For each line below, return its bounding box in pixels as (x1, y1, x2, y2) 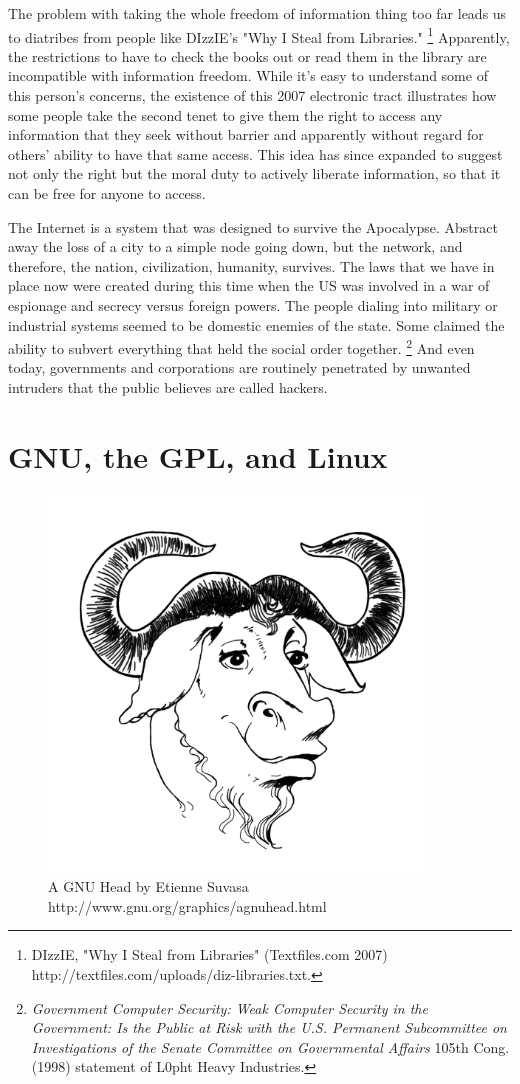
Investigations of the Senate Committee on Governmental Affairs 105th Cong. (31, 1036, 510, 1057)
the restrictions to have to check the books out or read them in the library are (8, 45, 487, 66)
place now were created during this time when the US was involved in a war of (8, 275, 490, 296)
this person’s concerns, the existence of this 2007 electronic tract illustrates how (8, 85, 497, 106)
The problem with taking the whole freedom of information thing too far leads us (8, 3, 507, 23)
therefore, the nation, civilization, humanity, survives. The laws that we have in (8, 255, 495, 276)
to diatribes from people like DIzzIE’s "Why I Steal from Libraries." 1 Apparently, (8, 23, 510, 47)
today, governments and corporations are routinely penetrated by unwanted (8, 357, 471, 378)
